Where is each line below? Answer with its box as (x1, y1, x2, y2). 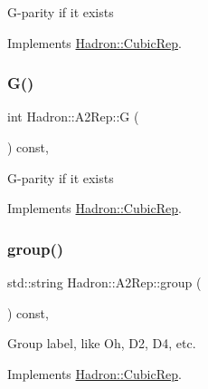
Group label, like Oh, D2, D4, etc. (7, 334, 196, 353)
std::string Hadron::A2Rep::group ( (7, 273, 202, 291)
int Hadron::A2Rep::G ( (7, 107, 139, 126)
